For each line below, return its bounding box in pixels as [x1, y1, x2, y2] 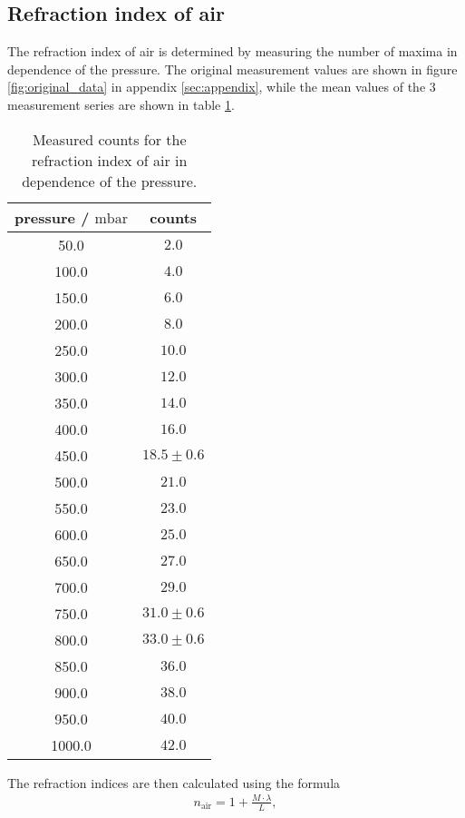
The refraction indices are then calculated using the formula [7, 773, 341, 792]
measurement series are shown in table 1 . [7, 94, 235, 113]
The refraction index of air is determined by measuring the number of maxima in [7, 42, 458, 61]
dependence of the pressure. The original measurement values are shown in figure [7, 59, 458, 78]
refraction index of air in [32, 149, 188, 171]
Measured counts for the [32, 128, 187, 150]
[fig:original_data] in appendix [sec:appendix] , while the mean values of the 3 [7, 77, 436, 96]
